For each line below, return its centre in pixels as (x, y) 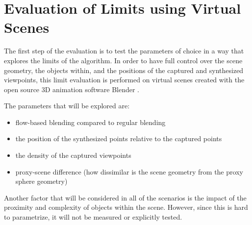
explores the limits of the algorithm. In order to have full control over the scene (123, 60)
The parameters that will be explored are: (67, 106)
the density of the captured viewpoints (73, 155)
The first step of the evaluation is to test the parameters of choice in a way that (124, 51)
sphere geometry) (41, 181)
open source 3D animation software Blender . (72, 89)
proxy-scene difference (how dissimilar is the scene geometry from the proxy (129, 171)
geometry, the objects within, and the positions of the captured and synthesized (124, 70)
